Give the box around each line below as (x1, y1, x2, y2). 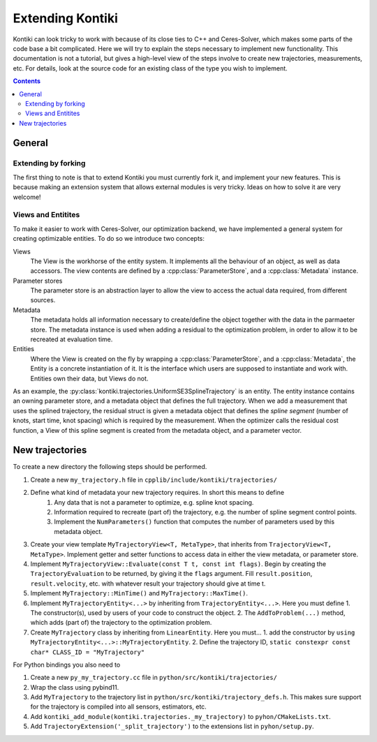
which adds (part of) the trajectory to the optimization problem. (30, 618, 212, 627)
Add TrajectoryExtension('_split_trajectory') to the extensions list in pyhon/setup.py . (30, 722, 314, 731)
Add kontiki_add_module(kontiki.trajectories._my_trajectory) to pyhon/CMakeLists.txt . (30, 712, 331, 720)
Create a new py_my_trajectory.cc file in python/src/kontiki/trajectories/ (30, 674, 277, 682)
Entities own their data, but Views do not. (30, 374, 149, 383)
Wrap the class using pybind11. (30, 683, 119, 691)
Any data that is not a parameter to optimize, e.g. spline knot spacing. (54, 498, 254, 506)
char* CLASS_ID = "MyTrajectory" (30, 648, 145, 656)
